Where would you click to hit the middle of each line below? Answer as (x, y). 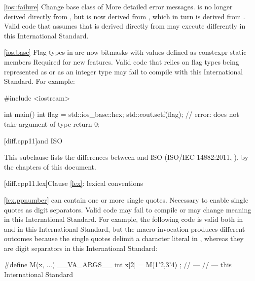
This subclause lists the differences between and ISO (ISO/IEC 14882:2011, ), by (126, 157)
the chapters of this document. (50, 166)
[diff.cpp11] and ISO (33, 140)
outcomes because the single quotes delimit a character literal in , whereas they (124, 238)
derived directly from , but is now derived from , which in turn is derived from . (125, 16)
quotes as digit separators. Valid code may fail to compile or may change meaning (128, 209)
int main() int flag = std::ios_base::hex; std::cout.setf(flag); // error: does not (122, 114)
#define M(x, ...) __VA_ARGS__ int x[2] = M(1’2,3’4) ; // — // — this (118, 264)
